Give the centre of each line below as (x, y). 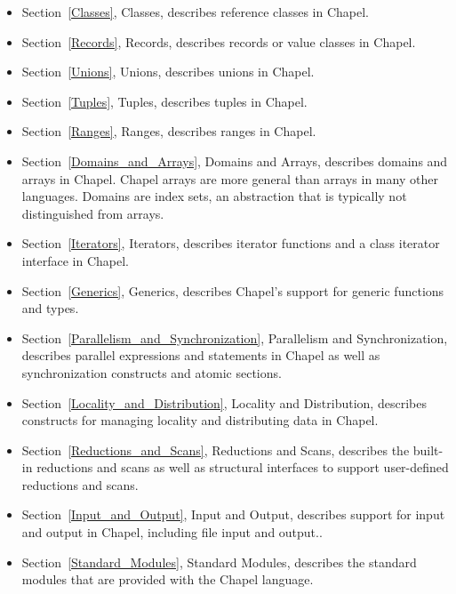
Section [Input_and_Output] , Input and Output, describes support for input (233, 514)
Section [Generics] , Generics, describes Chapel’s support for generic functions (233, 290)
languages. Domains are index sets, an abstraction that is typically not (214, 196)
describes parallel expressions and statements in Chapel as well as (201, 355)
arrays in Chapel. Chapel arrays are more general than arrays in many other (230, 178)
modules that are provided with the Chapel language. (168, 579)
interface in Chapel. (76, 260)
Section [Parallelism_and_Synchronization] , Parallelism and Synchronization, (235, 337)
